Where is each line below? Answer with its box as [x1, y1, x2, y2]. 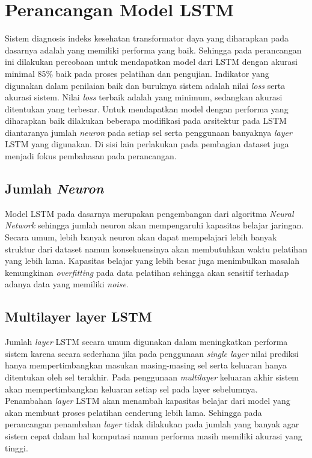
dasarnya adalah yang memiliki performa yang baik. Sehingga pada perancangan [5, 43, 302, 56]
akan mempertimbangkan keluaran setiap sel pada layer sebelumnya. [5, 382, 258, 395]
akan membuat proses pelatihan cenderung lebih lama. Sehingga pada [5, 406, 262, 418]
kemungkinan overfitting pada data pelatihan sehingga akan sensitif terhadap [5, 266, 289, 278]
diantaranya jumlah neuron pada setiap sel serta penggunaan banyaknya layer [5, 126, 292, 138]
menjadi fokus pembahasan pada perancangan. [5, 150, 177, 162]
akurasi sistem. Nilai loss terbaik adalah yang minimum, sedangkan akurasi [5, 91, 283, 103]
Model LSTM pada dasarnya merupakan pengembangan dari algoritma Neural [5, 207, 294, 219]
